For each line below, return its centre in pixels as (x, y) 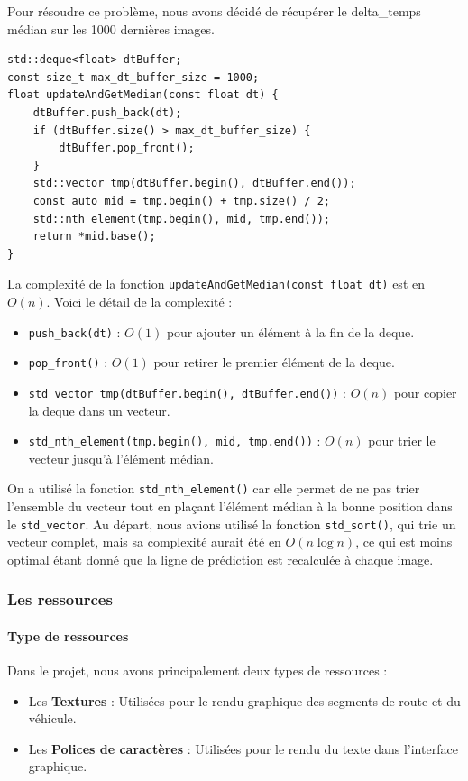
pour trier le (402, 441)
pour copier (425, 392)
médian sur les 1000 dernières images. (111, 28)
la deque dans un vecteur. (99, 410)
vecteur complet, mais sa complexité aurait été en (144, 542)
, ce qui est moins (404, 542)
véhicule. (52, 718)
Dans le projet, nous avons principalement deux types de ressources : (197, 671)
